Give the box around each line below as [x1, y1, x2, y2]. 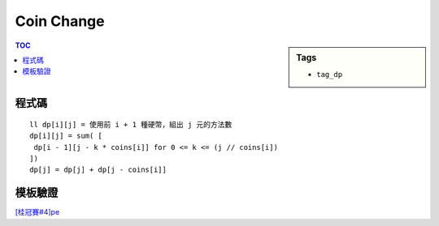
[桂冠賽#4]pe [15, 207, 60, 217]
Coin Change [15, 12, 105, 30]
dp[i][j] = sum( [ [29, 131, 103, 141]
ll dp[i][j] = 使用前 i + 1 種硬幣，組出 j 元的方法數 [29, 120, 233, 129]
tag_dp [316, 70, 343, 79]
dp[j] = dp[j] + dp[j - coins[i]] [29, 165, 167, 174]
